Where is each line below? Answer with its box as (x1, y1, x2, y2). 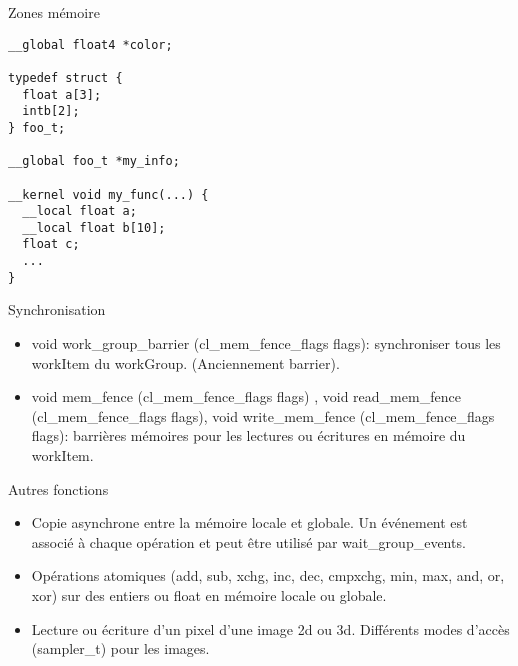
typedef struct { (8, 70, 123, 85)
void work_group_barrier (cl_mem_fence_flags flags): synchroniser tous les (31, 333, 501, 354)
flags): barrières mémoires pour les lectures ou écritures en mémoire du (31, 425, 466, 446)
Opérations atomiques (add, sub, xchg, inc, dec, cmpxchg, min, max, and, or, (31, 565, 505, 586)
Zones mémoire (8, 2, 100, 22)
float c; (22, 237, 80, 252)
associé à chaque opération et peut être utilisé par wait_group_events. (31, 531, 466, 552)
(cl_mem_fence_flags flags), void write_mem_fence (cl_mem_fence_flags (31, 405, 495, 426)
